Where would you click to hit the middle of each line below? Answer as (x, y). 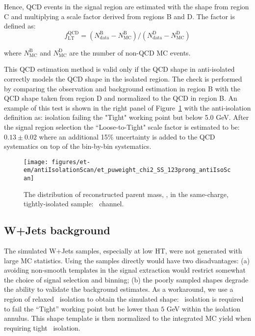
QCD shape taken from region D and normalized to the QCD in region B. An (121, 98)
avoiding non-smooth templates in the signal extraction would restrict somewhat (125, 270)
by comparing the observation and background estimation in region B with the (122, 88)
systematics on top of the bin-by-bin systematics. (78, 146)
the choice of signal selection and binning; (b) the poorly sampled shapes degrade (126, 279)
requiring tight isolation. (42, 327)
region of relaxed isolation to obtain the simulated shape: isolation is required (124, 299)
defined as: (20, 26)
